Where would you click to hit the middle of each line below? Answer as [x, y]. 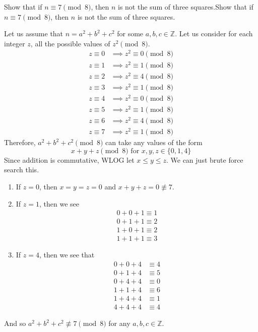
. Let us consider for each [214, 34]
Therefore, [20, 142]
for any [119, 323]
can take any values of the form [154, 142]
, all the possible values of [70, 43]
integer [15, 43]
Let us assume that [34, 34]
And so [15, 323]
